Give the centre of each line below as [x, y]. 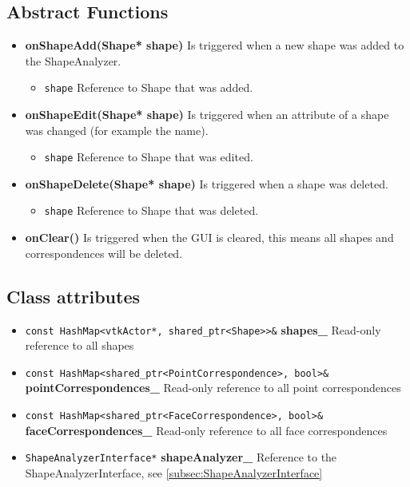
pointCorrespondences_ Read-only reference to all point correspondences [213, 388]
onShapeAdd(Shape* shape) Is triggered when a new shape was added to [215, 45]
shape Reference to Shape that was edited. [149, 157]
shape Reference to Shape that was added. [149, 87]
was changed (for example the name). [117, 130]
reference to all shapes [80, 345]
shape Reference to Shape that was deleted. [151, 210]
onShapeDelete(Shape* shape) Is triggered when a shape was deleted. [207, 183]
